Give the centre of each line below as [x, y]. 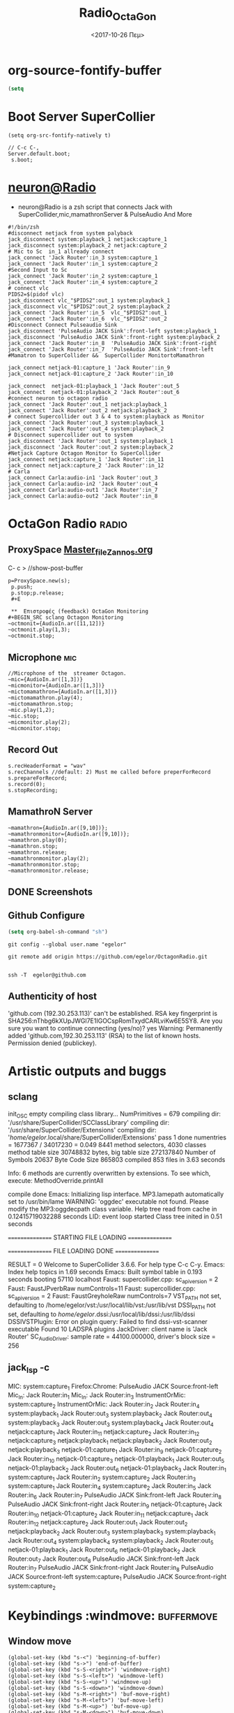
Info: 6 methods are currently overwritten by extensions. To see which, [109, 1173]
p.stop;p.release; [38, 593]
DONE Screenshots [50, 892]
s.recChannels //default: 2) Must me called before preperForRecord [109, 772]
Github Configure [47, 916]
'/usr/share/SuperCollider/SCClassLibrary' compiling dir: [89, 1123]
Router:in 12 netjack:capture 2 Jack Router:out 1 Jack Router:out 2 [98, 1523]
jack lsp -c [29, 1368]
